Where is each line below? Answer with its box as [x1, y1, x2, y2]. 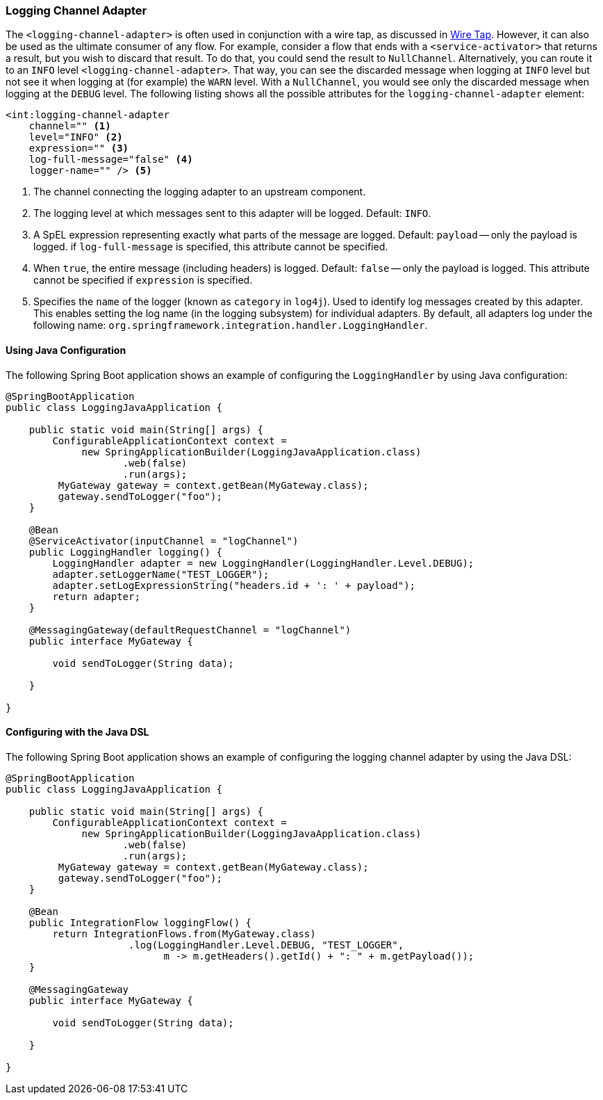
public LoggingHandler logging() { [28, 546, 222, 558]
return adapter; [52, 590, 140, 602]
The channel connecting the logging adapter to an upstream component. [33, 186, 366, 198]
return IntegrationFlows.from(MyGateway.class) [52, 928, 316, 939]
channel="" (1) [28, 120, 111, 132]
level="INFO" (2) [28, 131, 123, 143]
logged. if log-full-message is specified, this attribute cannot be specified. [33, 241, 388, 253]
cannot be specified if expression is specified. [33, 274, 253, 286]
